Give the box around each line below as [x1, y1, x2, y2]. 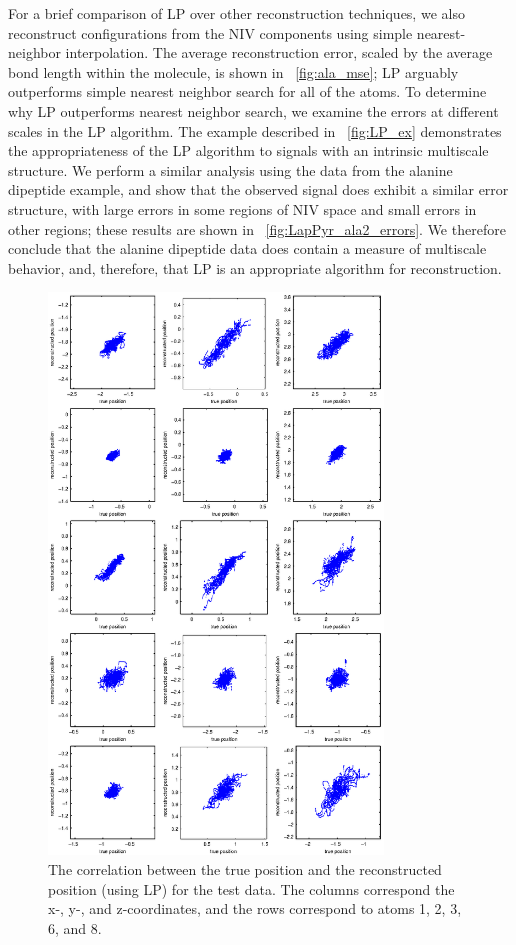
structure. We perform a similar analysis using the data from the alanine [8, 159, 453, 180]
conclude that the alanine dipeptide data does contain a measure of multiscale [8, 238, 487, 259]
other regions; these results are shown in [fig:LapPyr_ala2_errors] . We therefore [8, 218, 506, 239]
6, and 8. [48, 917, 102, 938]
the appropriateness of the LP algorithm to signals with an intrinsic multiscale [8, 140, 489, 161]
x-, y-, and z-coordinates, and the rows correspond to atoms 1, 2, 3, [48, 898, 462, 919]
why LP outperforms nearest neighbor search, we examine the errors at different [8, 100, 499, 121]
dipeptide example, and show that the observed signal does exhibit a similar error [8, 179, 509, 200]
